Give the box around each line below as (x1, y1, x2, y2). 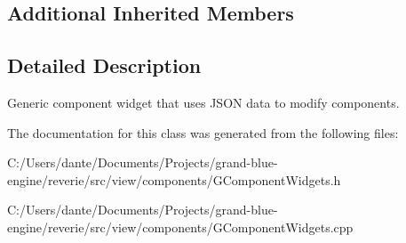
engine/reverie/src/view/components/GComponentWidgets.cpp (7, 217, 354, 236)
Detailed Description (7, 52, 202, 79)
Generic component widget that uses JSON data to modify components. (7, 93, 400, 111)
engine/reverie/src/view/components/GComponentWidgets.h (7, 170, 341, 189)
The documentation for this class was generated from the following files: (7, 123, 399, 142)
